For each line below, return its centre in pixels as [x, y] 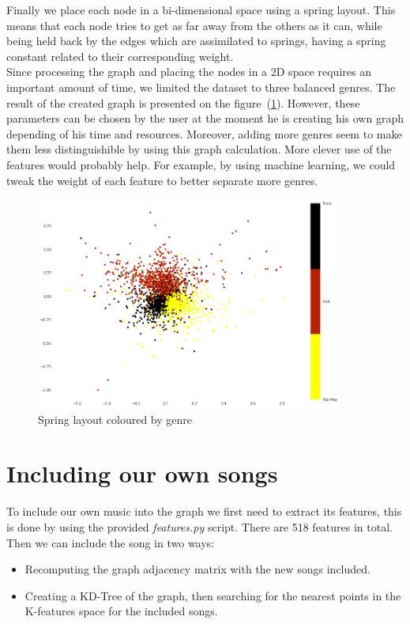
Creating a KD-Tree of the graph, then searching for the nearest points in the [213, 595]
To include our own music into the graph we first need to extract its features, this [204, 511]
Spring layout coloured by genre [115, 419]
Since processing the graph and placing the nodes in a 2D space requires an [189, 72]
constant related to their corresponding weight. [120, 56]
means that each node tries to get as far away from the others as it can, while [194, 25]
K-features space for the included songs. [121, 611]
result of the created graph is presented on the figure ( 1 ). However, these [183, 102]
